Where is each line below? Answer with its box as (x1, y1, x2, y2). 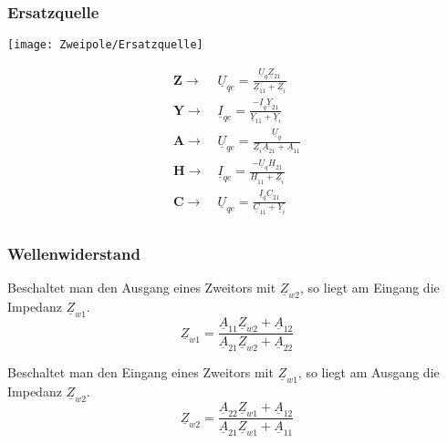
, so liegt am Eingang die (300, 278, 440, 297)
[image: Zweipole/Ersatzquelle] (7, 38, 203, 52)
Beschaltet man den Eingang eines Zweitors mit (7, 363, 274, 382)
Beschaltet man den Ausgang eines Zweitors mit (7, 278, 276, 297)
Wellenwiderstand (7, 242, 140, 264)
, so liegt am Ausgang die (297, 363, 440, 382)
